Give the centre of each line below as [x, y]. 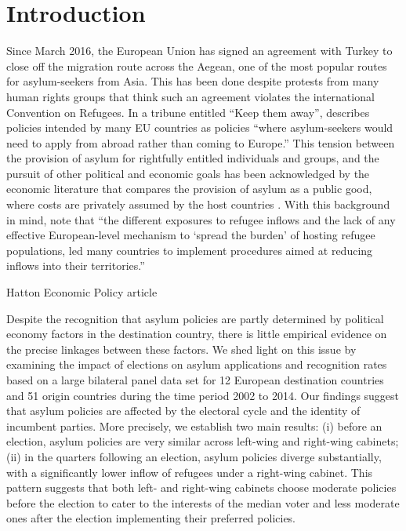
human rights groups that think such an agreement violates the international [190, 96]
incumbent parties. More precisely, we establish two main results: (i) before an [194, 426]
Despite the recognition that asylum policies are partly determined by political [195, 318]
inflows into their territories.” [76, 265]
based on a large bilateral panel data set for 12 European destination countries [195, 380]
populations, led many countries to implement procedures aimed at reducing [190, 250]
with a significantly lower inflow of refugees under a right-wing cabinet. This [190, 472]
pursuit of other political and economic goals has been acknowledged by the [188, 173]
